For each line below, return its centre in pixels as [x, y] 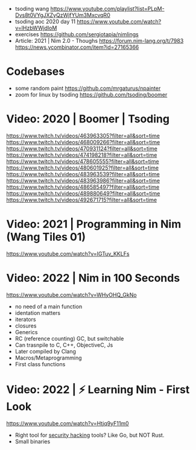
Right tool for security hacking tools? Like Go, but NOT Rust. [90, 435]
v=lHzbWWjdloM [36, 28]
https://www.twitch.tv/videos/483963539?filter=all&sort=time [83, 174]
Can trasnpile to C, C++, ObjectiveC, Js [64, 345]
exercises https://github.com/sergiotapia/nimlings [77, 34]
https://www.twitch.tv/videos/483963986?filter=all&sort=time [83, 180]
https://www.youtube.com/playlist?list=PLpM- [107, 9]
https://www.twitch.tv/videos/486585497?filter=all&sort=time [83, 187]
